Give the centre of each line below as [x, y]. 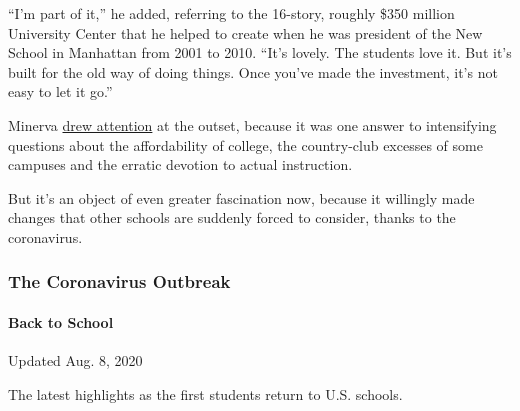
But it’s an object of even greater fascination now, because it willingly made [241, 197]
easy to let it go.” [60, 91]
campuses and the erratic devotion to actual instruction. [180, 164]
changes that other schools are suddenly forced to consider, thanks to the [232, 217]
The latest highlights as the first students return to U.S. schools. [205, 393]
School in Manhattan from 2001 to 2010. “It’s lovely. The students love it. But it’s [260, 52]
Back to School [61, 321]
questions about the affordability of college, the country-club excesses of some [245, 144]
